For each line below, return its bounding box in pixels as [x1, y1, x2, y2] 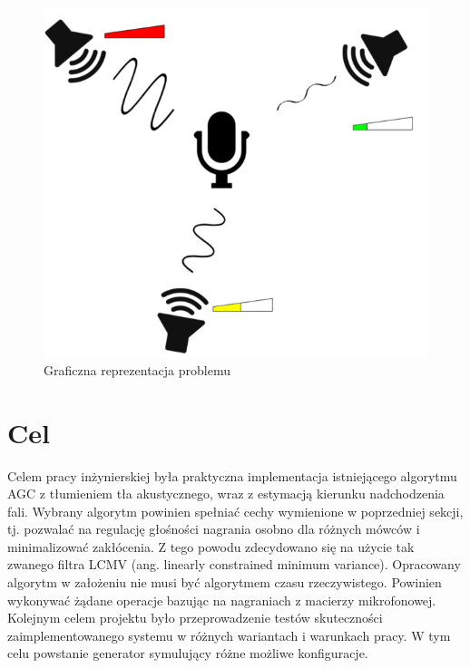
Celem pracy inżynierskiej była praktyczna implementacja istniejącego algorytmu [7, 466, 457, 485]
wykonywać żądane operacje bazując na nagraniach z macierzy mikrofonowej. [7, 590, 436, 609]
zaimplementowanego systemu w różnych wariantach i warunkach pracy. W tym [7, 625, 451, 644]
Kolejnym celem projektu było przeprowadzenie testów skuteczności [7, 608, 383, 627]
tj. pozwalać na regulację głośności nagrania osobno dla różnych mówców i [7, 519, 420, 538]
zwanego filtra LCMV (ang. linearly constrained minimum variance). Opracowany [7, 555, 461, 574]
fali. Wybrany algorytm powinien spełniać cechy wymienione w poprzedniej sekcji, [7, 501, 464, 520]
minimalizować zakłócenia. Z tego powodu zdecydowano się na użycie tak [7, 537, 415, 556]
